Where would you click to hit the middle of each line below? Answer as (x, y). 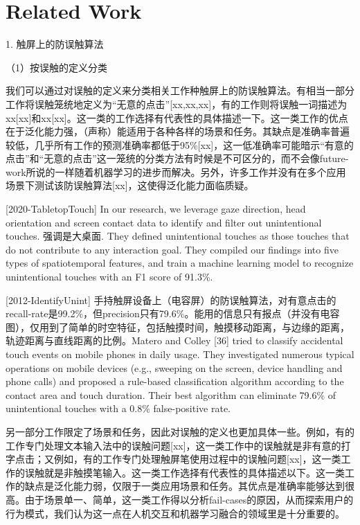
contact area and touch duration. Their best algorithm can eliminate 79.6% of (171, 394)
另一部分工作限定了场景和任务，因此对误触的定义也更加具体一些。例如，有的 (180, 431)
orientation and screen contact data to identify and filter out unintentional (164, 222)
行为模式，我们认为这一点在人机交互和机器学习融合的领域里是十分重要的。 (175, 513)
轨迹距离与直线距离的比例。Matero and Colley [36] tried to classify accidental (174, 340)
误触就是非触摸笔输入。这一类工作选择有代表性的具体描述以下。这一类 (184, 472)
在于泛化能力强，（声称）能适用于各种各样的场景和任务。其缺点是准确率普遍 (178, 131)
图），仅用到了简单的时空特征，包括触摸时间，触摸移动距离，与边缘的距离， (178, 327)
